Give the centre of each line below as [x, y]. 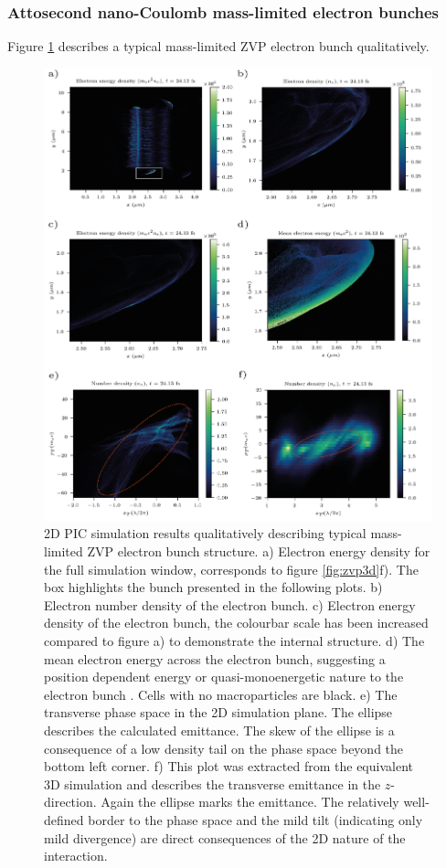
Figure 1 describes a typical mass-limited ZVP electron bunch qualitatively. [218, 46]
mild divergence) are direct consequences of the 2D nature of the [225, 837]
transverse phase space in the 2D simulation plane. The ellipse [218, 712]
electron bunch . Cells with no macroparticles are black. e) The [221, 694]
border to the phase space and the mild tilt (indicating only [255, 819]
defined [64, 819]
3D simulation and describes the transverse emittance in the [212, 783]
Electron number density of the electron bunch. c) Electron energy [230, 604]
